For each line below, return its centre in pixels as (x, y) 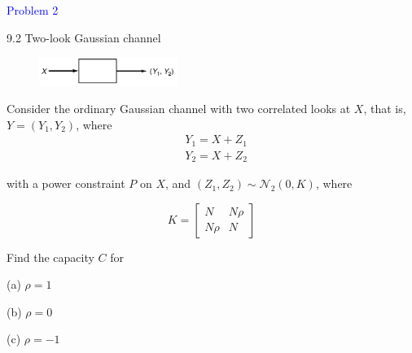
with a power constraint (66, 183)
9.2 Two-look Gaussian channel (84, 37)
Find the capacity (50, 257)
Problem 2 (33, 10)
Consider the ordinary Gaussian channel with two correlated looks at (179, 108)
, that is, (385, 108)
